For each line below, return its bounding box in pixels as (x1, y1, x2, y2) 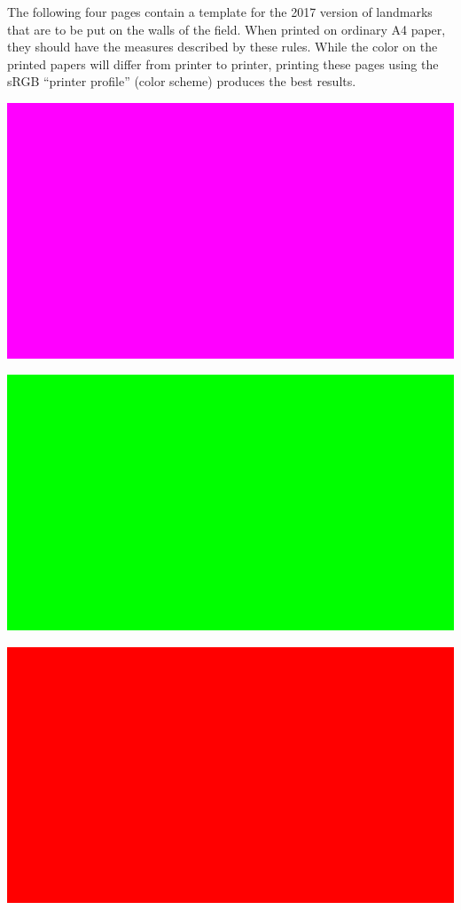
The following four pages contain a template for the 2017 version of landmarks (7, 3, 433, 20)
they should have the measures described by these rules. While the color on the (7, 37, 438, 56)
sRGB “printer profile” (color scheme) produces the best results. (7, 72, 356, 91)
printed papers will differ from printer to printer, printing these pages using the (7, 54, 439, 73)
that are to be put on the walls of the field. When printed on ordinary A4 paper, (7, 20, 446, 38)
